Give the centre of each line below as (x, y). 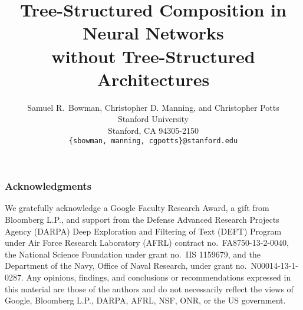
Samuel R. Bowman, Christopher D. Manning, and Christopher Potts (153, 107)
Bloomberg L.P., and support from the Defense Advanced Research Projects (142, 220)
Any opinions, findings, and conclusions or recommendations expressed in (159, 277)
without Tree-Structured (153, 56)
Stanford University (153, 119)
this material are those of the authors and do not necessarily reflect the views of (149, 288)
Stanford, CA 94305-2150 (153, 130)
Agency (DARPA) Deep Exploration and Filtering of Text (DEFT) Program (143, 231)
